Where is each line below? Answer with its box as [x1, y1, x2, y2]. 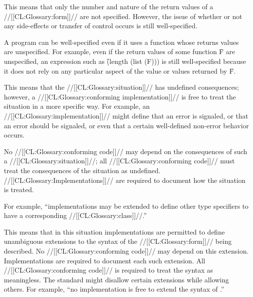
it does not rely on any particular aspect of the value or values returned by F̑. [4, 65, 236, 76]
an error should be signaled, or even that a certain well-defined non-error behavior [4, 120, 249, 130]
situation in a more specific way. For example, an [4, 101, 150, 111]
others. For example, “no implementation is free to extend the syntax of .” [4, 284, 224, 294]
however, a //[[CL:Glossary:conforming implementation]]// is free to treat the [4, 91, 236, 101]
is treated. [4, 184, 34, 195]
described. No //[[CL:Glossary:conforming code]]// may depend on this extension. [4, 246, 249, 256]
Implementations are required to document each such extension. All [4, 255, 205, 265]
